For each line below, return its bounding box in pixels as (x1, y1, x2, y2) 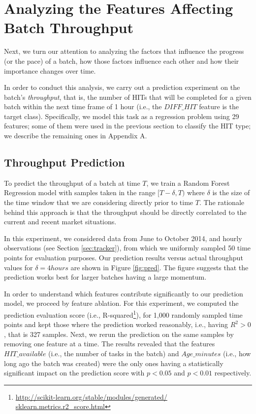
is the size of (212, 187, 250, 198)
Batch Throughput (4, 17, 133, 38)
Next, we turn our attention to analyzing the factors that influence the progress (4, 46, 244, 56)
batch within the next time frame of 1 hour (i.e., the (4, 101, 162, 112)
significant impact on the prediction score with (4, 368, 145, 378)
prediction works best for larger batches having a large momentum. (4, 272, 207, 282)
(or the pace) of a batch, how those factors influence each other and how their (4, 55, 239, 66)
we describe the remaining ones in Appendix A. (4, 130, 147, 141)
